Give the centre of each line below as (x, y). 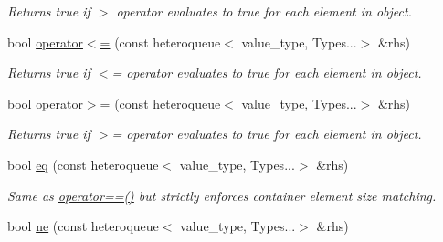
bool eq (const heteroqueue (83, 164)
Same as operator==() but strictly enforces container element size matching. (222, 195)
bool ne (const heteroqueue (83, 226)
